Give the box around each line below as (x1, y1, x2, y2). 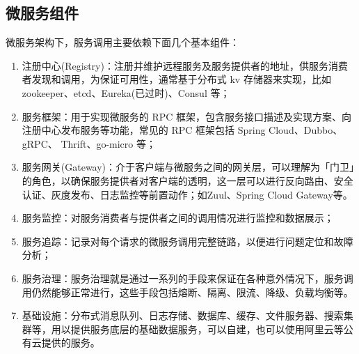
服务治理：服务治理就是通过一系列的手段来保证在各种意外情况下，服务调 (22, 270, 353, 285)
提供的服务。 (41, 335, 100, 350)
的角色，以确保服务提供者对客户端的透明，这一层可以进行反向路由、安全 (22, 173, 353, 187)
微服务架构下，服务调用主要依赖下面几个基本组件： (6, 35, 239, 49)
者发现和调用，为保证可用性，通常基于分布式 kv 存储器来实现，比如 (22, 72, 331, 86)
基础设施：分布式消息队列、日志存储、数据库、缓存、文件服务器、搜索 (22, 308, 344, 323)
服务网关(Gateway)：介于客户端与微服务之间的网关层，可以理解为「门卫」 (22, 160, 355, 174)
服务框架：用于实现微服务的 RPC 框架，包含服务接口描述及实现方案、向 (22, 109, 352, 123)
